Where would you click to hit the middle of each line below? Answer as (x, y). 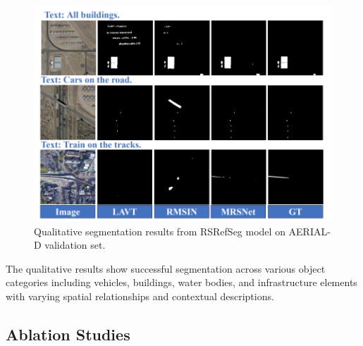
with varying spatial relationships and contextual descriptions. (140, 296)
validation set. (75, 245)
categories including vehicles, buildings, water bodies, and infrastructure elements (181, 282)
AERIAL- (309, 231)
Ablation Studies (68, 334)
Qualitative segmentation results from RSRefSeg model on (160, 231)
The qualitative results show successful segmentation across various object (166, 268)
